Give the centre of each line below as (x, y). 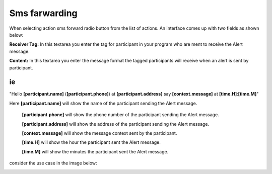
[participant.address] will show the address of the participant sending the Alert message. (116, 124)
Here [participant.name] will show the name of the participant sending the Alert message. (103, 103)
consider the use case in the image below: (53, 163)
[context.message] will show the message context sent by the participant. (99, 133)
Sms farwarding (43, 13)
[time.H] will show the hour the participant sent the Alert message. (91, 142)
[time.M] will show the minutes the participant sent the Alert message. (95, 151)
